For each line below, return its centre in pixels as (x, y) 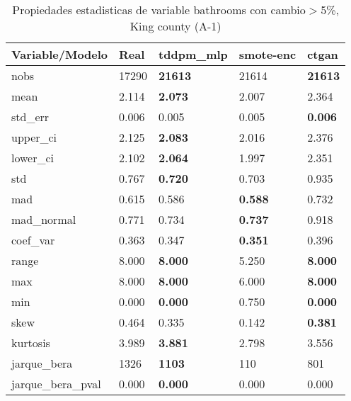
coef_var (33, 240)
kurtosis (31, 343)
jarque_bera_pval (56, 384)
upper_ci (34, 137)
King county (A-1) (175, 26)
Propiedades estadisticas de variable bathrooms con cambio (159, 10)
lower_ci (33, 158)
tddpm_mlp (193, 54)
